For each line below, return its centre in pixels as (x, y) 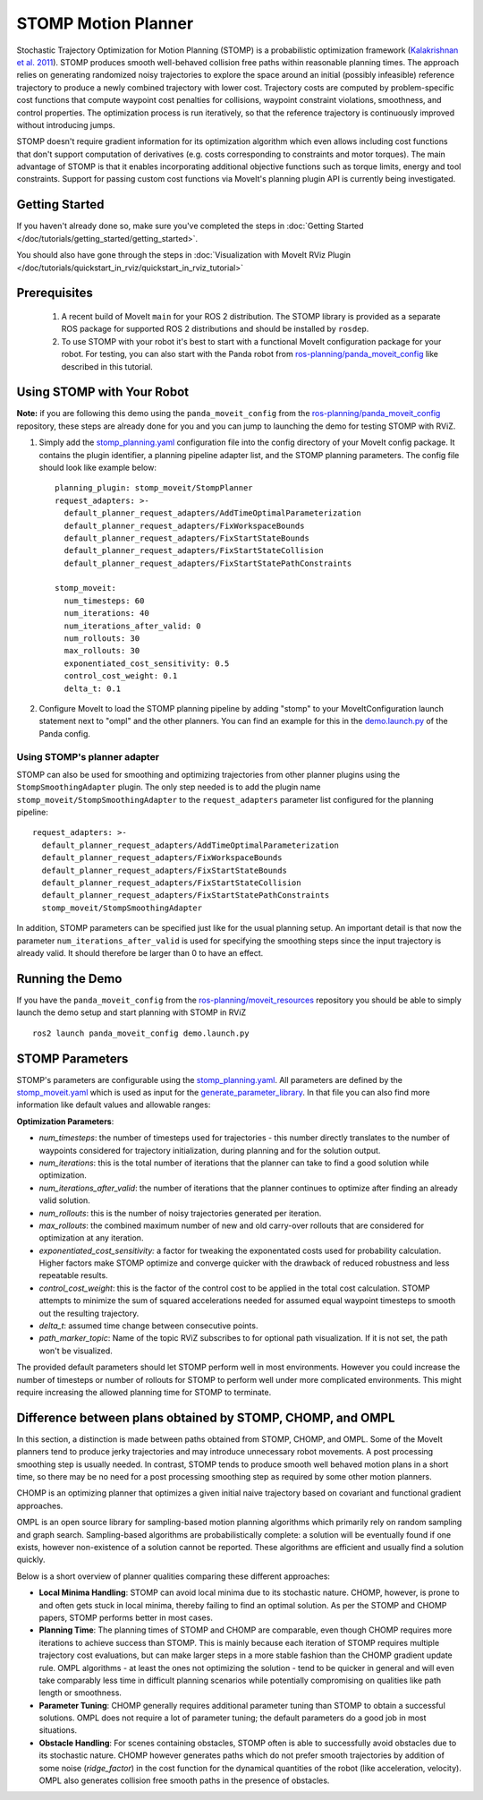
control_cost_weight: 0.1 (121, 676)
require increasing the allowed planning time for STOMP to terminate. (144, 1392)
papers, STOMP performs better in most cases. (126, 1617)
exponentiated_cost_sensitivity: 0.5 (147, 663)
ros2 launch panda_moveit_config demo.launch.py (141, 1033)
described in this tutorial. (107, 366)
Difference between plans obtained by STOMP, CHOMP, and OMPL (206, 1417)
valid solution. (65, 1200)
